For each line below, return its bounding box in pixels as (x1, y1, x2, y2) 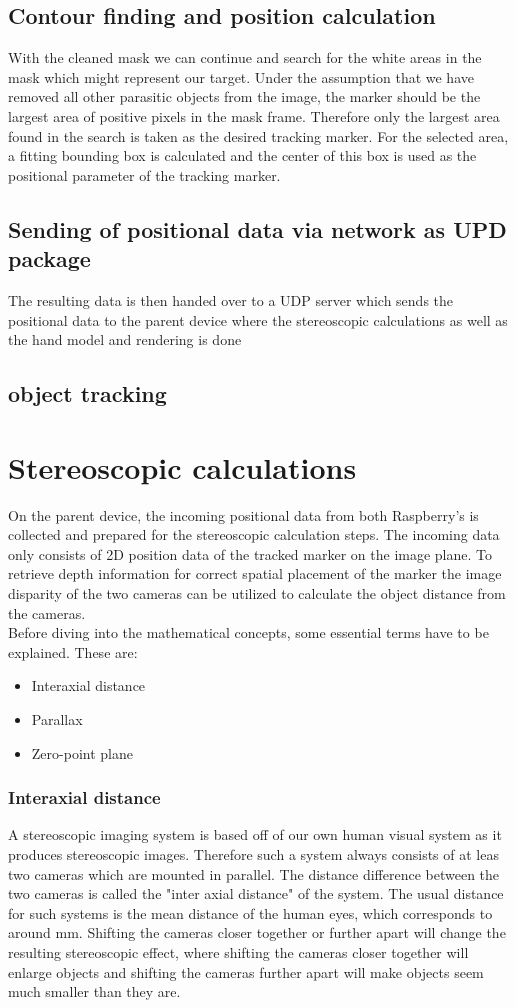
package (8, 243, 91, 274)
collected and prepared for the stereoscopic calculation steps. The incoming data (8, 524, 500, 545)
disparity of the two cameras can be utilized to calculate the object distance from (8, 583, 506, 604)
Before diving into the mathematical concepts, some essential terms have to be (8, 622, 489, 643)
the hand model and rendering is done (8, 329, 242, 350)
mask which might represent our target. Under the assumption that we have (8, 66, 474, 87)
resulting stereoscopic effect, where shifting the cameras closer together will (8, 941, 469, 962)
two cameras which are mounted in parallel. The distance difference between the (8, 863, 500, 884)
